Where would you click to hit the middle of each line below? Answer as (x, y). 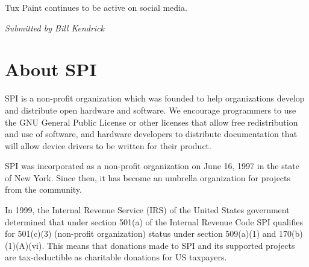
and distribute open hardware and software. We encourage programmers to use (151, 110)
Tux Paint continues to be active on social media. (96, 7)
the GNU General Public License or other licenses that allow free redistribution (151, 122)
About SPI (51, 69)
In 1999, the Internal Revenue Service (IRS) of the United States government (147, 210)
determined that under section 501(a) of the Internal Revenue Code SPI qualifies (154, 221)
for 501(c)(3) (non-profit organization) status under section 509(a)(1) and (141, 233)
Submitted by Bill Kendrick (55, 27)
